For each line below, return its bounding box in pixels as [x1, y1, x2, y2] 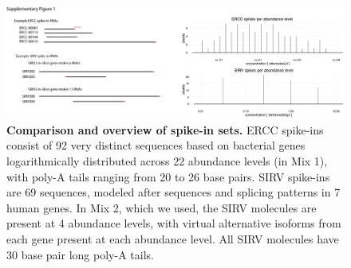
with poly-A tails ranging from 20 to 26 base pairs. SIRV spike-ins [6, 168, 330, 184]
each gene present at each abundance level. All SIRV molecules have [6, 230, 339, 247]
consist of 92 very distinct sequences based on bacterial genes [6, 137, 306, 153]
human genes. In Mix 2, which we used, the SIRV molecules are [6, 199, 317, 216]
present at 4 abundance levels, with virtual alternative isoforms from [6, 215, 341, 231]
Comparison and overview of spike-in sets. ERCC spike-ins [6, 121, 324, 138]
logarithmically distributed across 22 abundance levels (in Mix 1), [6, 152, 328, 169]
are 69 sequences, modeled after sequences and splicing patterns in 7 [6, 184, 341, 200]
